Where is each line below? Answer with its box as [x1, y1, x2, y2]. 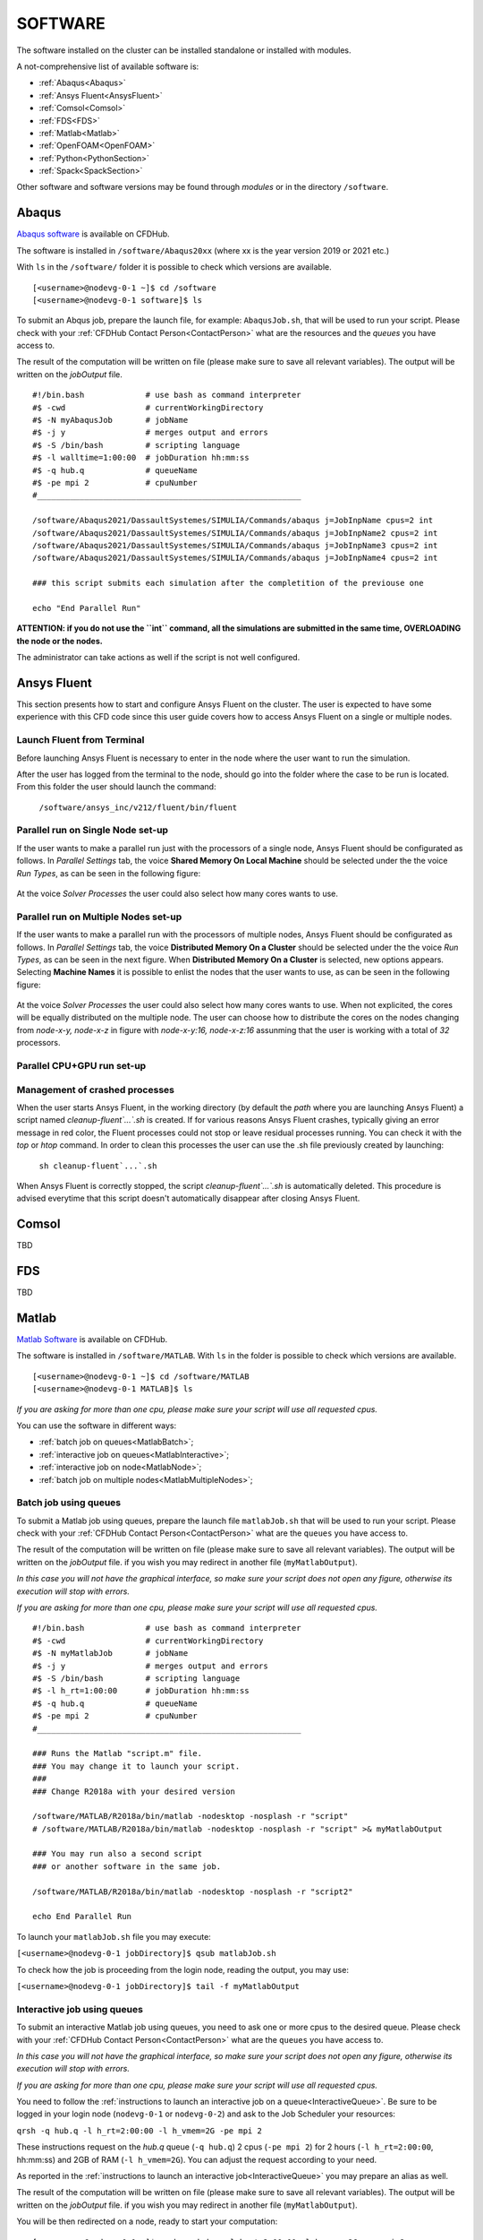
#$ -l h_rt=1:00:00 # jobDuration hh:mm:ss [32, 1685, 250, 1696]
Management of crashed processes [16, 1083, 174, 1096]
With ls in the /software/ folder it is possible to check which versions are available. [16, 262, 332, 272]
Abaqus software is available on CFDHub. [16, 228, 170, 239]
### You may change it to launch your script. [32, 1761, 241, 1771]
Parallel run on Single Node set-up [16, 824, 169, 837]
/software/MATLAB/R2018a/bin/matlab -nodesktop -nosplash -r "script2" [32, 1886, 353, 1897]
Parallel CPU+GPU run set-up [16, 1060, 147, 1073]
